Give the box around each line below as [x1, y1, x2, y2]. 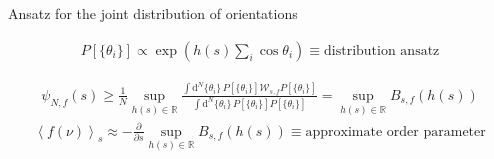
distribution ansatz [324, 43, 440, 58]
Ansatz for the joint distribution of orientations [8, 3, 298, 23]
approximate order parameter [305, 124, 486, 139]
